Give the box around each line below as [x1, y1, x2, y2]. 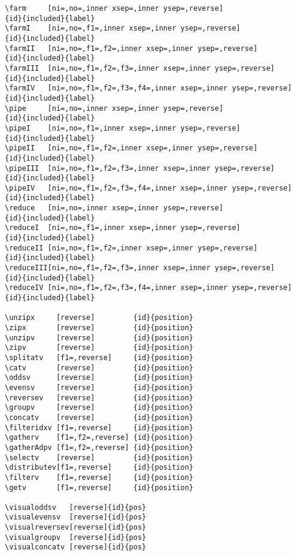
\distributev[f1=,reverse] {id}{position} [5, 463, 193, 472]
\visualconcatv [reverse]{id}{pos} [5, 543, 147, 552]
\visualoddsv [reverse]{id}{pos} [5, 503, 147, 512]
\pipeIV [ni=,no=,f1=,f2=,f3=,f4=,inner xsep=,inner [5, 183, 228, 192]
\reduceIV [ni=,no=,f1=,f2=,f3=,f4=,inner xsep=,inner [5, 283, 228, 292]
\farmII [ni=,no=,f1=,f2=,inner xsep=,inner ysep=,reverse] [5, 44, 258, 53]
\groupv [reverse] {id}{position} [5, 403, 193, 412]
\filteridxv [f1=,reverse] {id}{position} [5, 423, 193, 432]
